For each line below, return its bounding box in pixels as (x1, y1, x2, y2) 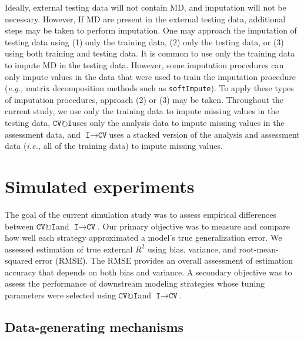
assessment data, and (5, 128, 81, 140)
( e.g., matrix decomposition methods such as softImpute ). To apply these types (5, 82, 294, 94)
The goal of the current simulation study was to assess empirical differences (5, 208, 276, 220)
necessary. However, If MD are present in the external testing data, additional (5, 12, 286, 25)
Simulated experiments (5, 174, 195, 198)
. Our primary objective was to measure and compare (97, 220, 290, 232)
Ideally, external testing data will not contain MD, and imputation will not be (5, 1, 286, 13)
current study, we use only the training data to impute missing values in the (5, 105, 279, 117)
